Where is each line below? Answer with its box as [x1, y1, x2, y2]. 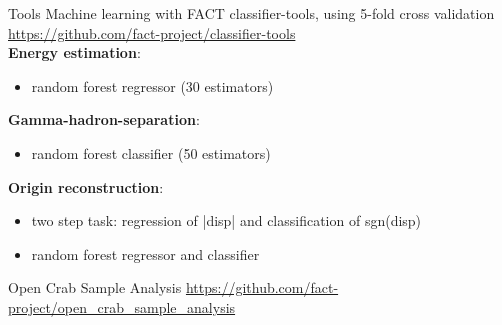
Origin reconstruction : [8, 176, 164, 197]
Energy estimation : [8, 42, 141, 63]
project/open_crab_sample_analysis [8, 296, 236, 317]
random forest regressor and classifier [31, 243, 260, 264]
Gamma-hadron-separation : [8, 109, 200, 130]
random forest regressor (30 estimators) [31, 75, 274, 96]
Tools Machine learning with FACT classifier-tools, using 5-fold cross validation [8, 3, 495, 23]
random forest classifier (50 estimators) [31, 142, 271, 163]
